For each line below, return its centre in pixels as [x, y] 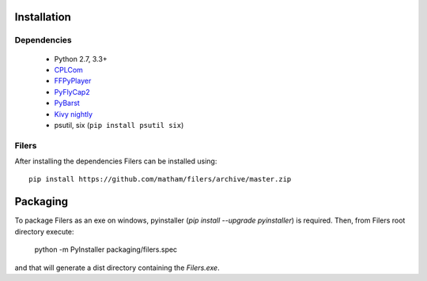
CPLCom [68, 69]
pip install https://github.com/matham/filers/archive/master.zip [160, 179]
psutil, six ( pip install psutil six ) [119, 125]
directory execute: [44, 231]
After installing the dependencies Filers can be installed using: [116, 161]
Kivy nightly [74, 114]
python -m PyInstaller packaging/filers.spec [106, 249]
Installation [43, 17]
